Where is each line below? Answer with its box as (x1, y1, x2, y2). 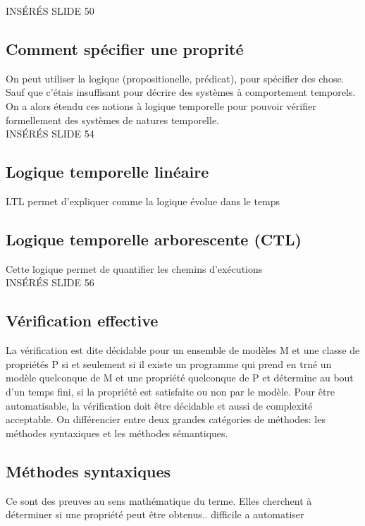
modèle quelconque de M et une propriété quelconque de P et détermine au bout (6, 370, 354, 385)
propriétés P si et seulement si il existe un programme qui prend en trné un (6, 356, 332, 371)
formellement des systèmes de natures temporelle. (6, 112, 220, 127)
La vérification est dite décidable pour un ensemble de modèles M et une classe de (6, 343, 360, 357)
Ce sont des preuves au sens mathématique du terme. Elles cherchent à (6, 493, 312, 508)
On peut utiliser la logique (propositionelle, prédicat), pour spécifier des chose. (6, 71, 345, 85)
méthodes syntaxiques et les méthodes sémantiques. (6, 425, 228, 440)
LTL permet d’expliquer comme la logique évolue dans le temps (6, 193, 280, 208)
